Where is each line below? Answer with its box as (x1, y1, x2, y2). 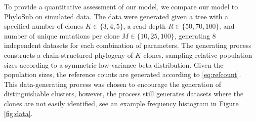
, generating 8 (174, 30, 216, 41)
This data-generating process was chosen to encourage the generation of (4, 79, 221, 89)
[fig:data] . (4, 108, 33, 118)
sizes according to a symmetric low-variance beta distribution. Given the (4, 59, 223, 70)
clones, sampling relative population (143, 49, 253, 60)
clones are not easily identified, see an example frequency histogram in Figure (4, 98, 239, 108)
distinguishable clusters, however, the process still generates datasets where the (4, 88, 244, 99)
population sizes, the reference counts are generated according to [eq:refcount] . (4, 69, 241, 80)
